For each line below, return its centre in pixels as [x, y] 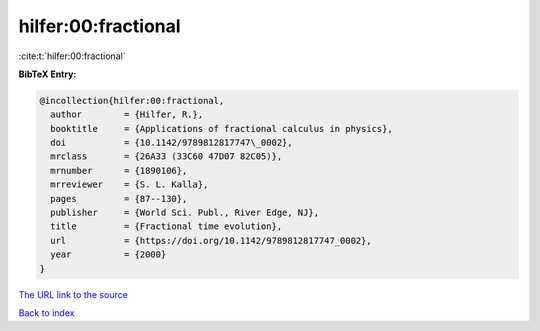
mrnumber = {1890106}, [119, 170]
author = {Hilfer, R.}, [127, 114]
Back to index [46, 312]
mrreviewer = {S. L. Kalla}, [129, 184]
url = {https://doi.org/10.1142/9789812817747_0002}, [211, 240]
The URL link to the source [73, 294]
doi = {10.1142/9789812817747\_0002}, [172, 143]
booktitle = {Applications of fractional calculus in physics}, [222, 128]
